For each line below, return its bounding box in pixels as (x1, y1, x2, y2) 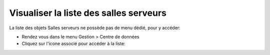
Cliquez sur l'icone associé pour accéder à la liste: (21, 41, 125, 47)
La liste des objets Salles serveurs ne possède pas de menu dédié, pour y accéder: (9, 25, 181, 31)
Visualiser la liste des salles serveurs (9, 7, 167, 18)
